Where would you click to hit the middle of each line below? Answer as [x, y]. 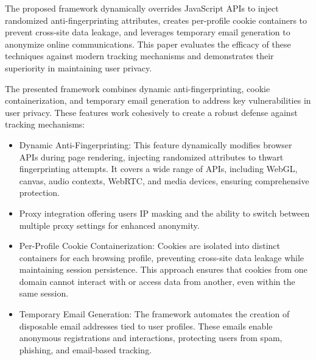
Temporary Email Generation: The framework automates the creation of [154, 314]
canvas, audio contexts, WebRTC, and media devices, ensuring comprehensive [164, 180]
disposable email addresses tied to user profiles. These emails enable [146, 326]
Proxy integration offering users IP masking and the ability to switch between [164, 213]
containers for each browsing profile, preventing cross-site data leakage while [162, 257]
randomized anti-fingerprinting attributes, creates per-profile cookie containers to [156, 20]
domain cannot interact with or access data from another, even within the [157, 281]
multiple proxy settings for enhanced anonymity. [109, 225]
